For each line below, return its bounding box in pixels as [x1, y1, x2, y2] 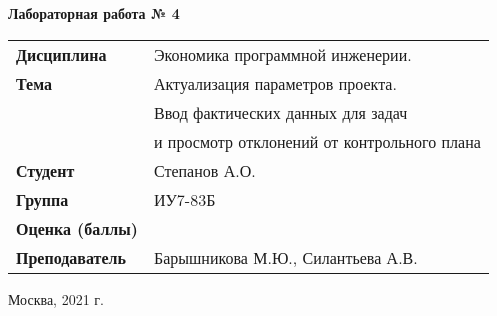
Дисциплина [16, 42, 107, 66]
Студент [16, 158, 75, 182]
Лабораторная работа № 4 [8, 3, 180, 23]
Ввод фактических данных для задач [153, 100, 408, 124]
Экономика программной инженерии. [153, 42, 412, 66]
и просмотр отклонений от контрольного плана [153, 129, 481, 153]
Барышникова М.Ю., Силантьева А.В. [153, 245, 418, 269]
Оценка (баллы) [16, 216, 138, 240]
